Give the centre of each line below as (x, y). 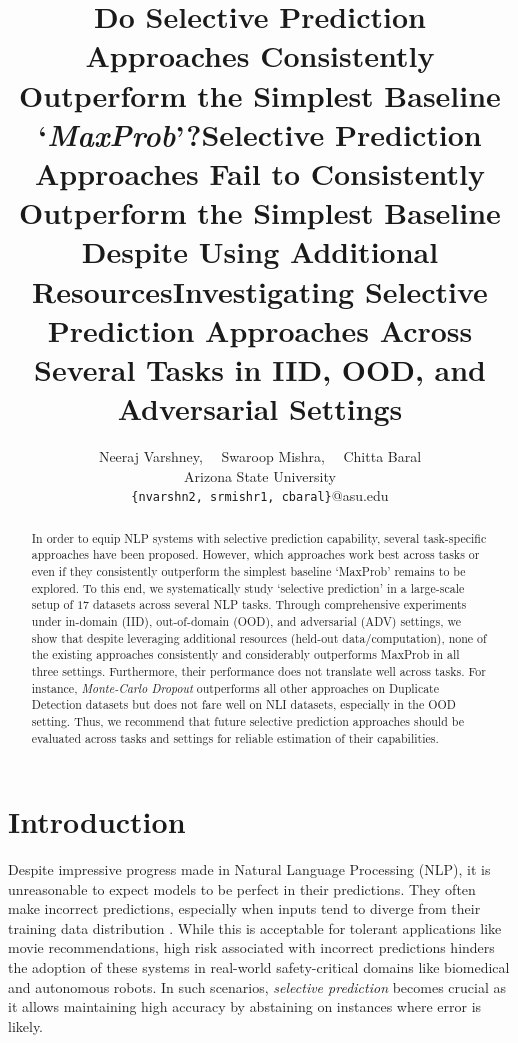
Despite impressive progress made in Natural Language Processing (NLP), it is (249, 869)
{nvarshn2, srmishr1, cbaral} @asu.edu (260, 495)
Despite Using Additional (260, 251)
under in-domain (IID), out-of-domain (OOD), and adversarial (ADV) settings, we (246, 620)
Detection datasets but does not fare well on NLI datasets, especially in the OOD (243, 704)
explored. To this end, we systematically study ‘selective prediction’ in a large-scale (248, 587)
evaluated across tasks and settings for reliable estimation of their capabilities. (235, 737)
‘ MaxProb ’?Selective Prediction (260, 134)
